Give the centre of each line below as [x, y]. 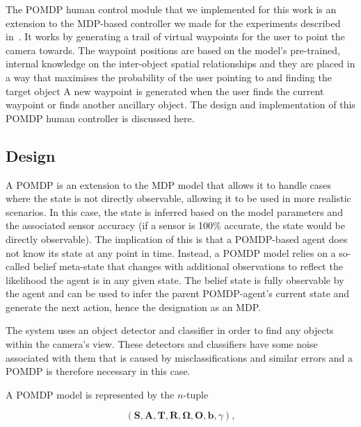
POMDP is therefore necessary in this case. [98, 371]
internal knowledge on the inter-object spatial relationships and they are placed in [180, 64]
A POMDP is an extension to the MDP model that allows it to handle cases [169, 184]
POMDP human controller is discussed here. [100, 118]
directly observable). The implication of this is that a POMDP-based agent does [177, 238]
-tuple [196, 394]
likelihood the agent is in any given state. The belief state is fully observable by [175, 279]
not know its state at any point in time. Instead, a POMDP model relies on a [171, 252]
